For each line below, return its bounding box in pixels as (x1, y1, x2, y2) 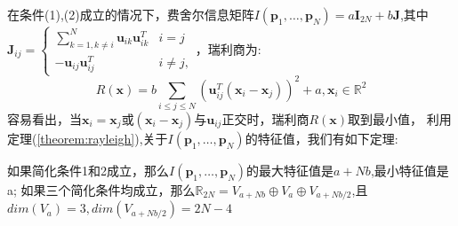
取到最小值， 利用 (348, 109, 452, 128)
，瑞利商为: (195, 39, 261, 58)
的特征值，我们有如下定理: (245, 129, 398, 147)
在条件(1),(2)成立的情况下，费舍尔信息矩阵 (7, 5, 254, 23)
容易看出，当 (7, 109, 82, 128)
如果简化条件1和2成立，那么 (7, 160, 169, 179)
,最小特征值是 (370, 160, 449, 179)
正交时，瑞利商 (221, 109, 309, 128)
